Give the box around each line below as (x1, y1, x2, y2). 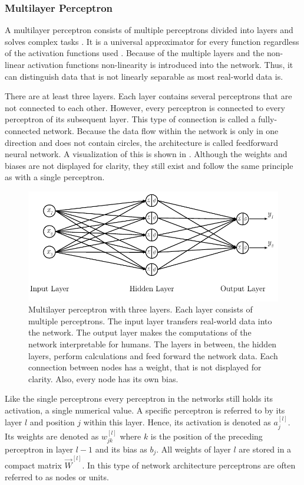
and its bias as (95, 442, 147, 455)
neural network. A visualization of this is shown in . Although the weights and (5, 148, 288, 160)
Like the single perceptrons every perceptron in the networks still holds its (5, 392, 273, 405)
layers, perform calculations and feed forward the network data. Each (28, 349, 278, 362)
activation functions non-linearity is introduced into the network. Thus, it (27, 58, 293, 70)
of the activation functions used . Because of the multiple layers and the (5, 47, 265, 59)
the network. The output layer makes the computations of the (28, 326, 252, 338)
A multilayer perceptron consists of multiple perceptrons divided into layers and (5, 24, 293, 36)
